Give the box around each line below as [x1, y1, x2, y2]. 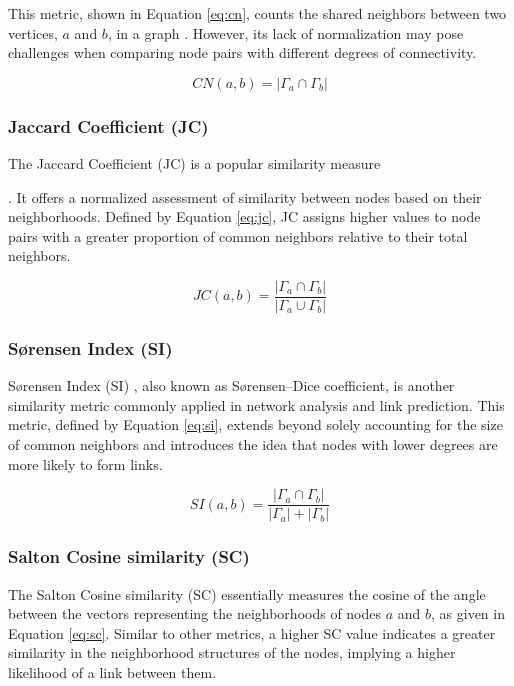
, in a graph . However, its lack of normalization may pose [107, 22, 464, 43]
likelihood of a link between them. [8, 661, 217, 682]
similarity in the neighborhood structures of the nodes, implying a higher [8, 642, 456, 663]
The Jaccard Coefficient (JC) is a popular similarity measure [8, 153, 381, 173]
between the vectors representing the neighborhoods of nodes [8, 603, 382, 624]
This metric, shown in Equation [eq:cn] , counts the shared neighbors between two [8, 3, 507, 23]
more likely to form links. [8, 453, 163, 474]
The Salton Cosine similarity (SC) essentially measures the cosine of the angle [8, 583, 486, 604]
